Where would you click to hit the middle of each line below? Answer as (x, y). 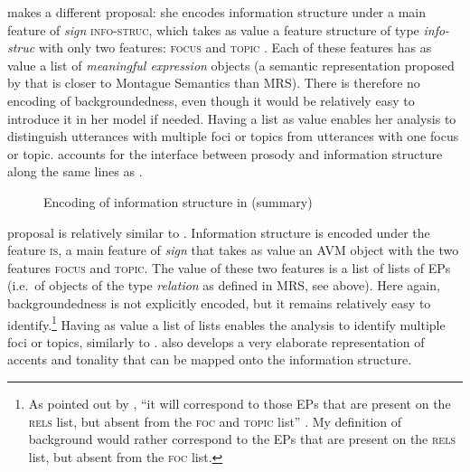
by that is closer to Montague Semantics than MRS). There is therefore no (214, 83)
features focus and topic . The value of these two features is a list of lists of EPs (229, 267)
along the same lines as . (75, 171)
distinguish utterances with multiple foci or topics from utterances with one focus (233, 136)
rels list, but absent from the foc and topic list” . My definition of (215, 421)
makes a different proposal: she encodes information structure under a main (217, 12)
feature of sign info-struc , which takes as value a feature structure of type (213, 29)
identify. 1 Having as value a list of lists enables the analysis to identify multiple (226, 323)
